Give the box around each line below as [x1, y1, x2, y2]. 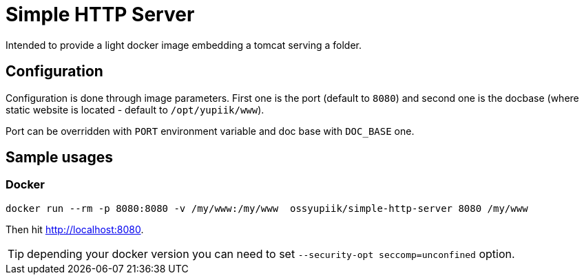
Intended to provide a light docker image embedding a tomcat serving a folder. [6, 39, 362, 51]
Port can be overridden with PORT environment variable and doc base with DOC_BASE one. [6, 125, 415, 137]
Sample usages [6, 149, 114, 166]
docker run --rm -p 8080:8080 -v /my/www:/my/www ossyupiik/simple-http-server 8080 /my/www [6, 202, 528, 214]
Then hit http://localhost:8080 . [6, 223, 144, 235]
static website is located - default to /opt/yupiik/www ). [6, 103, 264, 116]
